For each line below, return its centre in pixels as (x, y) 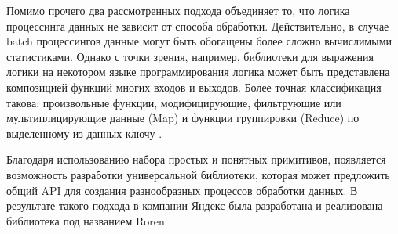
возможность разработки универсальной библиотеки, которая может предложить (198, 174)
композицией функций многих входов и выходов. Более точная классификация (194, 86)
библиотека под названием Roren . (89, 220)
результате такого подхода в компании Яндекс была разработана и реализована (195, 205)
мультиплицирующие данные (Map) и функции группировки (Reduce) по (183, 118)
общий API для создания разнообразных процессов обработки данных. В (182, 190)
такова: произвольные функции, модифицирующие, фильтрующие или (174, 102)
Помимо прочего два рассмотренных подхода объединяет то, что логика (178, 10)
